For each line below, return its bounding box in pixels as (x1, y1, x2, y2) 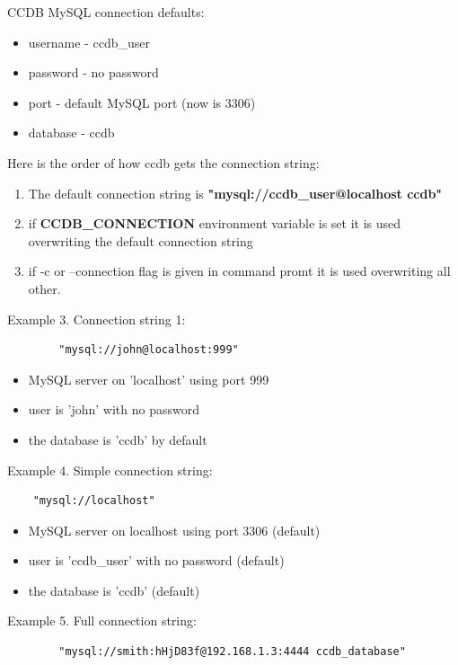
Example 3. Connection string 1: (7, 309, 186, 328)
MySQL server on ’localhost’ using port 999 (28, 369, 269, 388)
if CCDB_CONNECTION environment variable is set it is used (28, 214, 401, 233)
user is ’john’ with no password (28, 400, 199, 419)
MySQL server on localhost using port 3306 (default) (28, 520, 321, 539)
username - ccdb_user (28, 32, 150, 51)
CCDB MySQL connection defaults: (7, 3, 205, 21)
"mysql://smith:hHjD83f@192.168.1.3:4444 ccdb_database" (58, 645, 406, 659)
